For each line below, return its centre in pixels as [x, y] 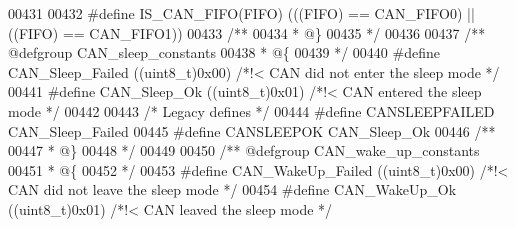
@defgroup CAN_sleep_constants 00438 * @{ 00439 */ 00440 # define [224, 52]
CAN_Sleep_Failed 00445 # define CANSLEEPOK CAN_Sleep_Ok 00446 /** [252, 130]
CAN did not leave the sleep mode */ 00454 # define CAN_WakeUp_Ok [232, 189]
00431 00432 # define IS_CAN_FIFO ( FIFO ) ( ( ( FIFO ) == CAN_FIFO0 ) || [241, 13]
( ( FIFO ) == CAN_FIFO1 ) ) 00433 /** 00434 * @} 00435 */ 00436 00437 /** [247, 32]
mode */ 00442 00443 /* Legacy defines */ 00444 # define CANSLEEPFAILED [251, 110]
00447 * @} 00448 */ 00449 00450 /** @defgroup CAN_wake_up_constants [244, 150]
